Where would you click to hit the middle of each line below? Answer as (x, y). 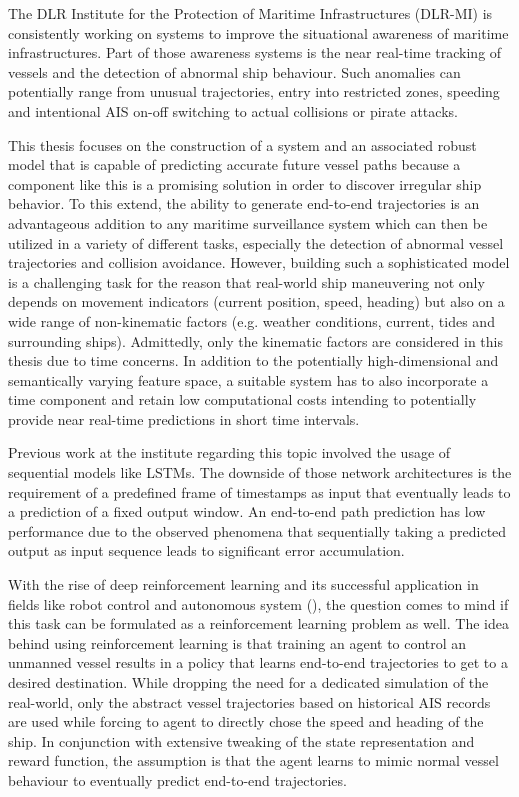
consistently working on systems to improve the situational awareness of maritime (258, 32)
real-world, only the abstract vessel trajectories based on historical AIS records (249, 701)
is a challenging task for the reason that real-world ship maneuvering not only (246, 281)
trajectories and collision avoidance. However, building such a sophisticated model (259, 262)
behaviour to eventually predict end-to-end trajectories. (177, 779)
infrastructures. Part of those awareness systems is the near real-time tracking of (255, 52)
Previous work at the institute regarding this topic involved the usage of (229, 452)
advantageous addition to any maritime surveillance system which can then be (248, 222)
